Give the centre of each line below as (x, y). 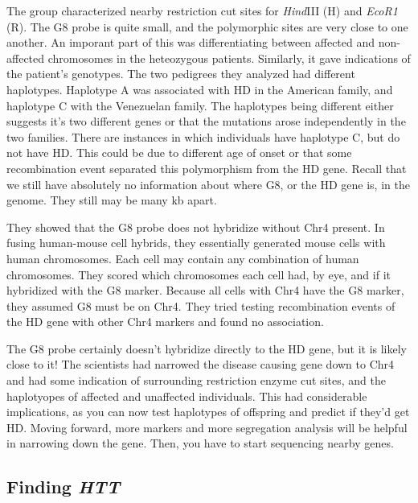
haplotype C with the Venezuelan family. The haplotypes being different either (200, 105)
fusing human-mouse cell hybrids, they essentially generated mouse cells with (196, 243)
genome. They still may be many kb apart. (112, 200)
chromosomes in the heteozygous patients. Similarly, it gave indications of (229, 58)
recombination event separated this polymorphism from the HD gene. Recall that (207, 168)
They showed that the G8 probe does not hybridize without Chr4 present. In (196, 227)
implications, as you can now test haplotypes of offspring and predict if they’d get (208, 412)
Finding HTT (64, 487)
